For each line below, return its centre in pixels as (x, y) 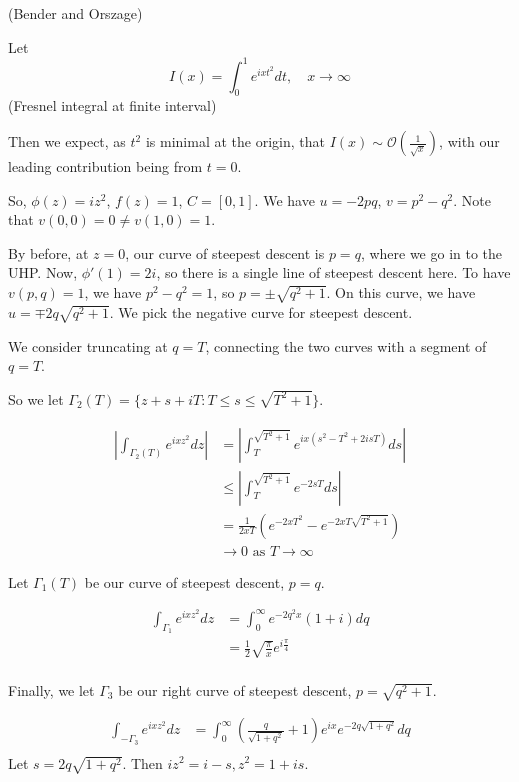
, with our (469, 141)
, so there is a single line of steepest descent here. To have (333, 272)
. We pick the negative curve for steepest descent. (261, 311)
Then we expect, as (67, 141)
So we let (36, 398)
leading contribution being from (105, 166)
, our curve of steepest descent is (225, 252)
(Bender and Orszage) (75, 13)
